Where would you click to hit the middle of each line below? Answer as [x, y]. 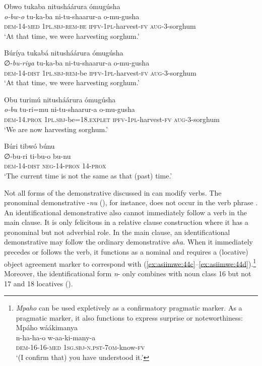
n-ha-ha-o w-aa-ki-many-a [56, 337]
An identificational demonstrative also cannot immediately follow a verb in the [126, 212]
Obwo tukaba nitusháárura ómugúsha [62, 6]
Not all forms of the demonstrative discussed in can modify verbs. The [113, 192]
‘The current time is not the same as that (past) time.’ [88, 175]
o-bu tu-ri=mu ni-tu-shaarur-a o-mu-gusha [70, 109]
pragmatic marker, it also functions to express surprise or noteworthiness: [129, 317]
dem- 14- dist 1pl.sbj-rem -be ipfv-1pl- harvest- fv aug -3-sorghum [100, 72]
